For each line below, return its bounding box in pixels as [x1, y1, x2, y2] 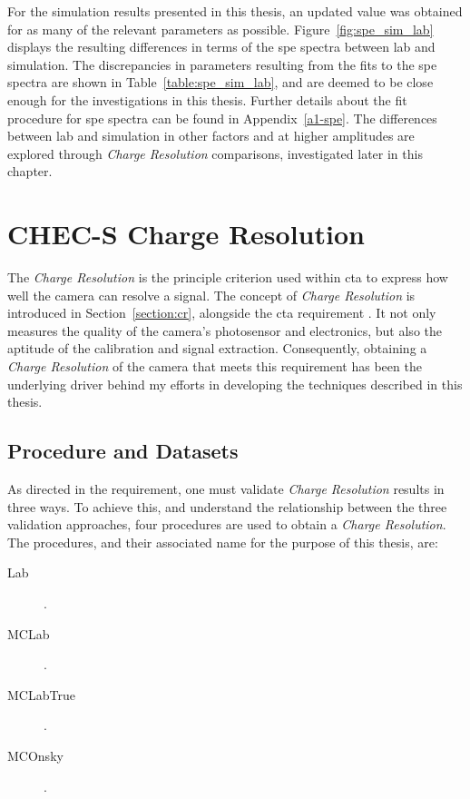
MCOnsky [7, 745, 64, 764]
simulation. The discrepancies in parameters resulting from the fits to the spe [7, 54, 437, 74]
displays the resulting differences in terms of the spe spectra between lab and [7, 37, 436, 56]
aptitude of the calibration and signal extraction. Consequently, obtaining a [7, 339, 427, 358]
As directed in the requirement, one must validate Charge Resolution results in [7, 479, 445, 498]
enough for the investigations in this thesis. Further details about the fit [7, 90, 407, 109]
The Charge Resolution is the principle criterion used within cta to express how [7, 268, 448, 287]
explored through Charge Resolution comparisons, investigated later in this [7, 143, 423, 163]
